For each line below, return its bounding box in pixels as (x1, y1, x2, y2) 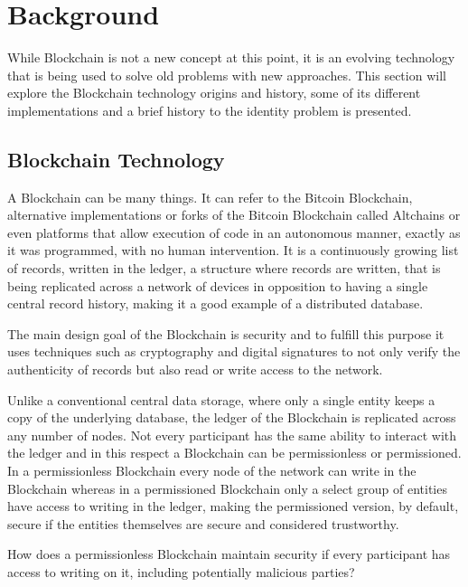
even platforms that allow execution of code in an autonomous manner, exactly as (7, 222, 461, 241)
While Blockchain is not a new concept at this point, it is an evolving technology (7, 48, 455, 67)
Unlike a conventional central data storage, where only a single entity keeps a (7, 390, 435, 409)
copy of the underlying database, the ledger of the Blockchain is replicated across (7, 408, 456, 427)
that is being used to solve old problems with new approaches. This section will (7, 65, 446, 84)
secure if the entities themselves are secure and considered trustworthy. (7, 514, 399, 533)
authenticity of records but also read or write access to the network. (7, 360, 383, 379)
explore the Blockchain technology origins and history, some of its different (7, 83, 421, 102)
